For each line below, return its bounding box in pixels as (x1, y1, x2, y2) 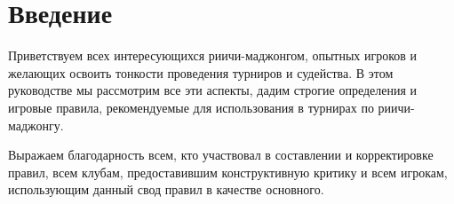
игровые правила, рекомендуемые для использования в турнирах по (8, 98, 374, 116)
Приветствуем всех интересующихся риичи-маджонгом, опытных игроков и (8, 46, 418, 65)
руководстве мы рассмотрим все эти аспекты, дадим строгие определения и (8, 81, 418, 99)
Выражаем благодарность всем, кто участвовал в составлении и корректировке (8, 145, 434, 164)
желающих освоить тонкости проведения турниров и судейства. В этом (8, 63, 394, 82)
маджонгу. (8, 115, 64, 134)
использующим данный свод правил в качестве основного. (8, 180, 324, 199)
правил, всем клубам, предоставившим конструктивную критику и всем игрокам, (8, 162, 448, 181)
